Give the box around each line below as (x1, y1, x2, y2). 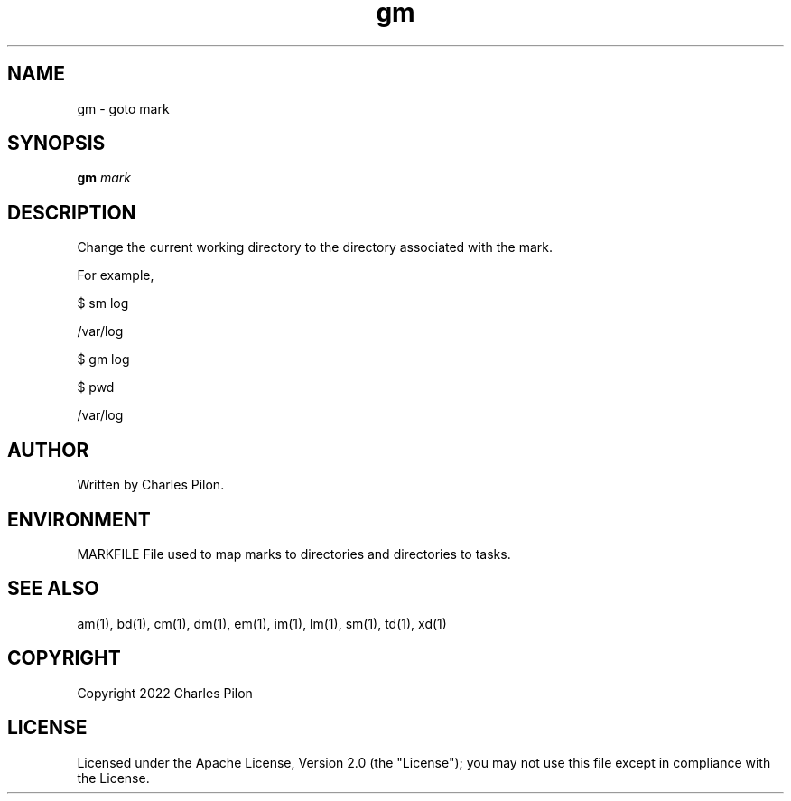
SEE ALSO (7, 577, 99, 601)
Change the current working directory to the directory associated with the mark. (77, 239, 554, 256)
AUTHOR (7, 438, 89, 461)
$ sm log (77, 295, 129, 312)
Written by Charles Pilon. (77, 477, 225, 493)
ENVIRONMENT (7, 508, 151, 531)
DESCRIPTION (7, 200, 136, 224)
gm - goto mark (77, 100, 170, 116)
